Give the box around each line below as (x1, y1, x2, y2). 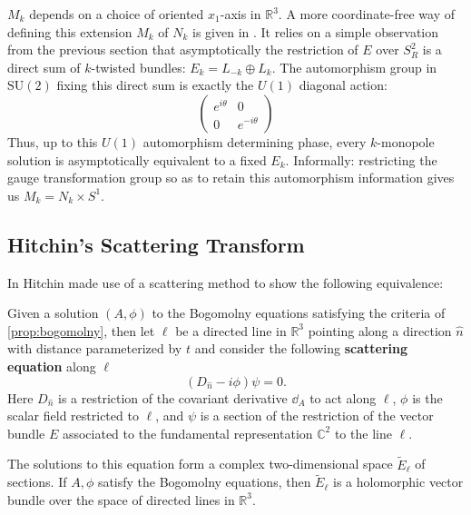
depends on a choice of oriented (29, 5, 204, 23)
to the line (334, 423, 392, 442)
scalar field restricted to (7, 406, 139, 425)
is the (412, 388, 443, 407)
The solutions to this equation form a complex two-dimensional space (7, 454, 393, 473)
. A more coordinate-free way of (278, 5, 455, 23)
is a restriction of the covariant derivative (58, 388, 288, 407)
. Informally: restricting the (285, 150, 437, 169)
